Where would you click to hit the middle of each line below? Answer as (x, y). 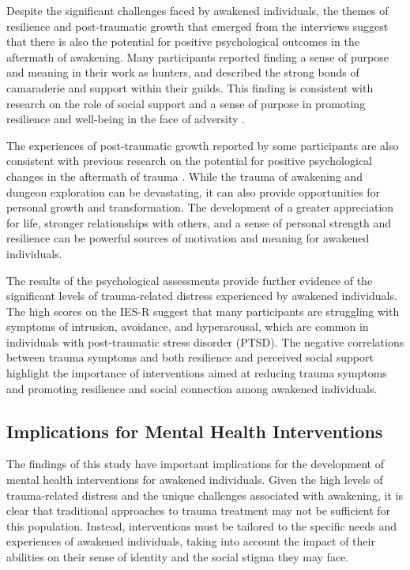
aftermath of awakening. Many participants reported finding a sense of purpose (197, 56)
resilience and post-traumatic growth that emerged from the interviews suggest (197, 26)
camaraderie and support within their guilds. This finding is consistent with (190, 87)
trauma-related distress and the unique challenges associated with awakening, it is (205, 495)
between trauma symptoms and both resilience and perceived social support (190, 357)
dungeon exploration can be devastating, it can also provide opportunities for (193, 191)
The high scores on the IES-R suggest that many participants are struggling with (203, 311)
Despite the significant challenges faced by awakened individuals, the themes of (197, 10)
